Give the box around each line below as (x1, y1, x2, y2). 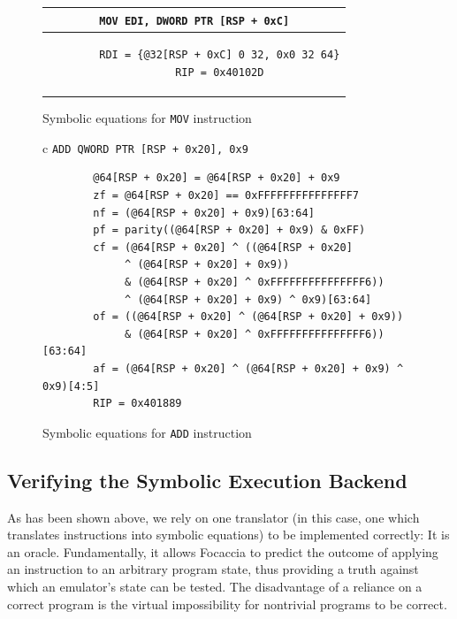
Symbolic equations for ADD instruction (42, 423, 252, 441)
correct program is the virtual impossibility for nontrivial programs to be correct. (7, 594, 447, 613)
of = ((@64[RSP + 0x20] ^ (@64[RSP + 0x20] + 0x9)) (93, 310, 404, 324)
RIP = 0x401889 (93, 397, 182, 410)
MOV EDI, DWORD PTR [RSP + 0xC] (99, 14, 290, 27)
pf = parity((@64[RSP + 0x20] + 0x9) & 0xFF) (93, 224, 366, 237)
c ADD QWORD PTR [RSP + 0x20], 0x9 (42, 138, 248, 157)
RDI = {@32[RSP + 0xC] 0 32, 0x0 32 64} (99, 49, 340, 62)
